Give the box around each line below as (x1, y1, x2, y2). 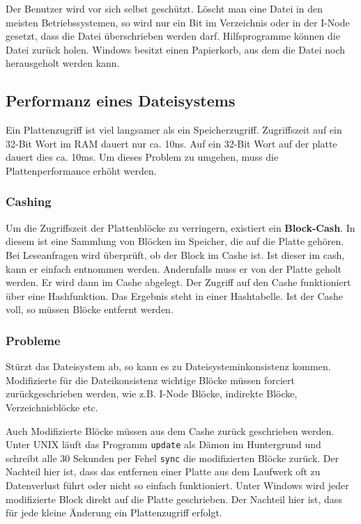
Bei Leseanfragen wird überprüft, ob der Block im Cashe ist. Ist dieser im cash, (6, 247, 345, 262)
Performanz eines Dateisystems (6, 90, 236, 111)
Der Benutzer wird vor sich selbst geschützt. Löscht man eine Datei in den (6, 1, 323, 15)
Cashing (6, 193, 52, 210)
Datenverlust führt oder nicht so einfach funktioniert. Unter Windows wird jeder (6, 478, 349, 493)
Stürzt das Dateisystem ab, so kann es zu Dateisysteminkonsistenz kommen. (6, 359, 331, 374)
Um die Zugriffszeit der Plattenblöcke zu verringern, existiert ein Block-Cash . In (6, 220, 355, 235)
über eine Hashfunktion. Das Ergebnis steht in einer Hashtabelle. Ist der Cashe (6, 288, 344, 303)
